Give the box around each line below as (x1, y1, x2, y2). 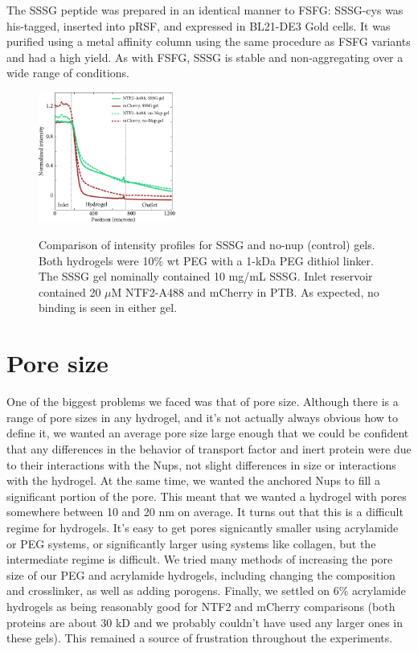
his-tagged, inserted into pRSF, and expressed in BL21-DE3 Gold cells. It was (6, 17, 391, 34)
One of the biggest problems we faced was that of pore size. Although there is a (6, 393, 399, 410)
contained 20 (39, 283, 101, 300)
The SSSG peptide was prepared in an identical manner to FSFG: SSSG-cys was (6, 2, 404, 18)
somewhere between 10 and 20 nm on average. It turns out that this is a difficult (6, 503, 404, 520)
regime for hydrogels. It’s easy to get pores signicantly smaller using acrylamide (6, 519, 399, 535)
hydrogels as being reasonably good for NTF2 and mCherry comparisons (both (6, 597, 395, 614)
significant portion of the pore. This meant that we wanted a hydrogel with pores (6, 487, 407, 504)
